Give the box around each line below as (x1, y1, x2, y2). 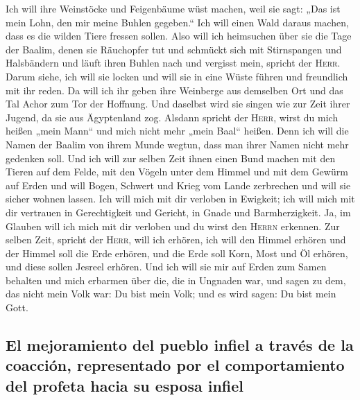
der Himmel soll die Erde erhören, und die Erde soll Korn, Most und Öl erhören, (6, 245, 348, 260)
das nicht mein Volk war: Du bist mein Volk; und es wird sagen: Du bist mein (6, 286, 336, 301)
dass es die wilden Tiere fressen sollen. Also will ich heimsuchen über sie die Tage (6, 28, 352, 43)
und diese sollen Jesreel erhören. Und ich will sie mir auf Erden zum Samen (6, 259, 327, 274)
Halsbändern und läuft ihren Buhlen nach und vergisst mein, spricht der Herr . (6, 55, 341, 70)
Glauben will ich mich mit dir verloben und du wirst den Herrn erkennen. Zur (6, 218, 340, 233)
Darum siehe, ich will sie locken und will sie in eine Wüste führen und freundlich (6, 69, 348, 83)
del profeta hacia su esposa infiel (6, 374, 244, 396)
